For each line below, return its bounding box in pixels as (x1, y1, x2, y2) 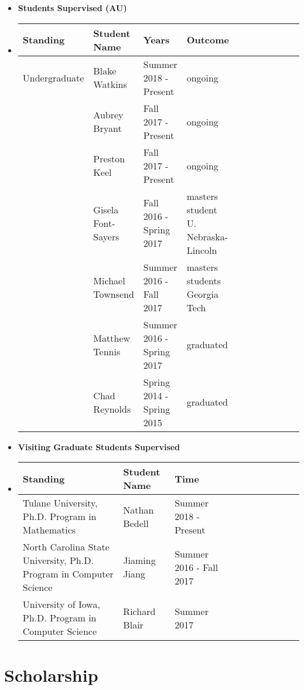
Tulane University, (22, 496, 98, 510)
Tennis (93, 344, 121, 358)
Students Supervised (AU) (18, 2, 127, 13)
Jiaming (123, 553, 156, 567)
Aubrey (93, 108, 124, 122)
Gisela (93, 202, 119, 216)
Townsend (93, 287, 134, 301)
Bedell (123, 516, 149, 530)
